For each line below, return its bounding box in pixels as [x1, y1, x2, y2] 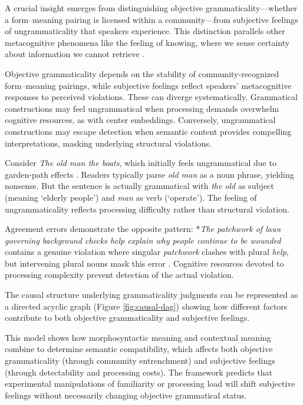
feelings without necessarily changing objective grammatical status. [5, 389, 247, 401]
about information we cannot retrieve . [5, 48, 144, 60]
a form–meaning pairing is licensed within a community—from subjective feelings [5, 13, 298, 25]
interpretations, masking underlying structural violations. [5, 137, 212, 149]
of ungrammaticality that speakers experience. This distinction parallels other [5, 25, 285, 37]
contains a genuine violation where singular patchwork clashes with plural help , [5, 245, 289, 258]
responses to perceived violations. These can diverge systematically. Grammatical [5, 91, 298, 103]
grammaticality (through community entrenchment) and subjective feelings [5, 354, 275, 367]
